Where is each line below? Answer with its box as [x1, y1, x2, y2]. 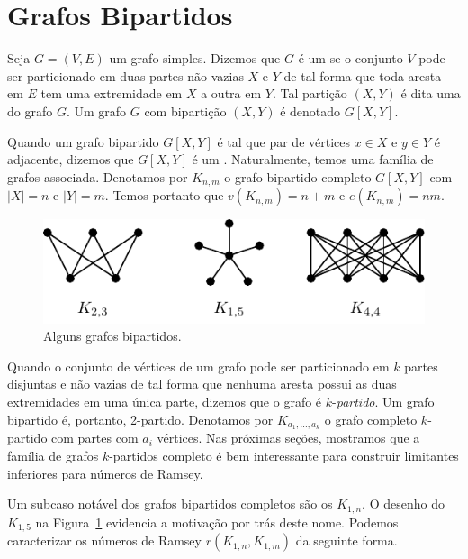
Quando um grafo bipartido [7, 132, 159, 151]
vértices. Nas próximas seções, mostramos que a [157, 428, 420, 447]
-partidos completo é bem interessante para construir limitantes [109, 445, 459, 464]
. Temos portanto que [104, 186, 224, 205]
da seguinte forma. [295, 531, 398, 550]
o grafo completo [324, 409, 418, 428]
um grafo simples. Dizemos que [109, 49, 281, 68]
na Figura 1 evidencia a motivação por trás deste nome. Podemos [35, 512, 399, 531]
